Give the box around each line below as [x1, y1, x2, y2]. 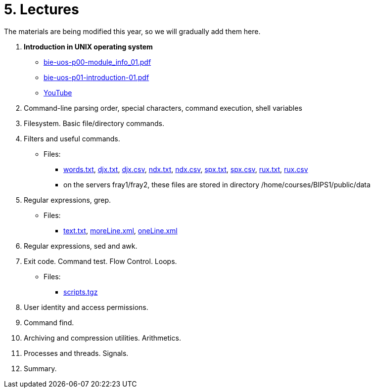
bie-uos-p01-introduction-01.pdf [44, 73, 149, 82]
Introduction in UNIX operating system [24, 42, 153, 51]
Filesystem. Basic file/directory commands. [24, 119, 164, 128]
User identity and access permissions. [24, 303, 148, 311]
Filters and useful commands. [24, 134, 120, 143]
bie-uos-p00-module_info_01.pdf [44, 57, 151, 66]
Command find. [24, 318, 74, 327]
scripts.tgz [63, 287, 98, 296]
